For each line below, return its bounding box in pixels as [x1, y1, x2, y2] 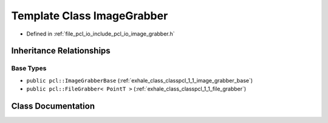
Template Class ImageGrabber [11, 9, 168, 22]
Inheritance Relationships [11, 46, 111, 56]
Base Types [11, 64, 47, 72]
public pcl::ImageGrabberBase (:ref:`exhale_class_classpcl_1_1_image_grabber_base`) [26, 77, 253, 84]
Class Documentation [11, 101, 95, 111]
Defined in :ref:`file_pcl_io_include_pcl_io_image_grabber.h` [26, 30, 176, 37]
